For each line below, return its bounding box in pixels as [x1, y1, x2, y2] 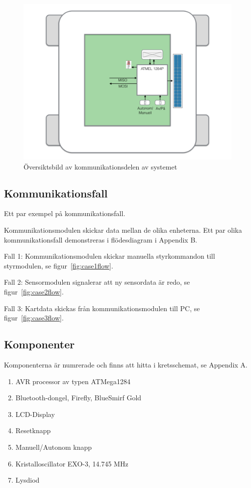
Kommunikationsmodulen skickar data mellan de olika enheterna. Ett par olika [4, 224, 242, 235]
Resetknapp [15, 425, 51, 436]
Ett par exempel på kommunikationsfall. [4, 208, 125, 219]
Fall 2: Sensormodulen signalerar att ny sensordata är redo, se [4, 277, 190, 287]
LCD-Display [15, 409, 55, 419]
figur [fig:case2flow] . [4, 286, 64, 296]
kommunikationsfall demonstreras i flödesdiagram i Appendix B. [4, 234, 198, 244]
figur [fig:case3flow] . [4, 313, 64, 323]
